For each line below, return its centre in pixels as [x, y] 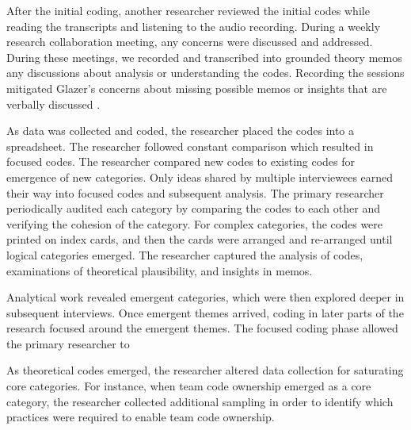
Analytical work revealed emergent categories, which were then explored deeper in [205, 297]
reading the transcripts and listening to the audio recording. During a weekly [194, 26]
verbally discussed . [53, 104]
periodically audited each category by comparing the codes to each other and [193, 208]
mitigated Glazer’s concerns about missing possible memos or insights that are [197, 88]
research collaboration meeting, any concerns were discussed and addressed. [190, 42]
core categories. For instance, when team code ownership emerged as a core [189, 386]
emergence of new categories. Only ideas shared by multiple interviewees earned [200, 177]
